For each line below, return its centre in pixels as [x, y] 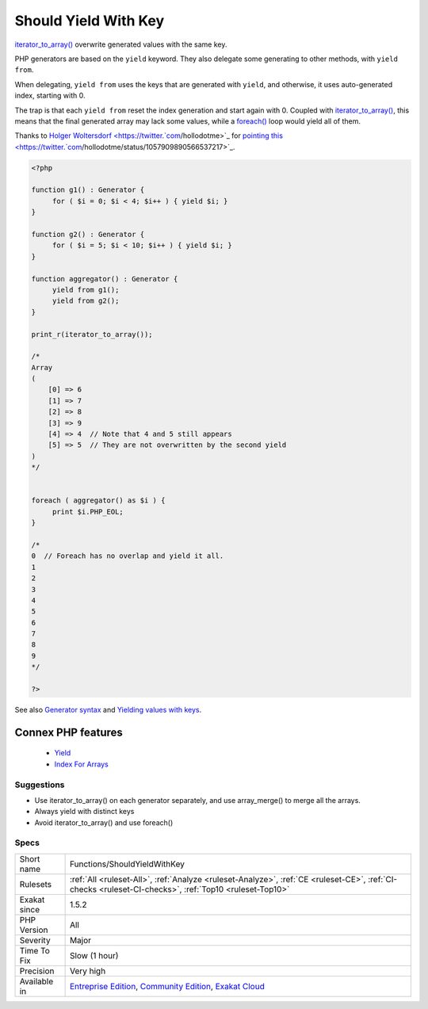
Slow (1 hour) [94, 955]
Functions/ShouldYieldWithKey [127, 864]
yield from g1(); [86, 290]
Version [34, 930]
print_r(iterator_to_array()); [92, 334]
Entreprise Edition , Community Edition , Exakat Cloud [167, 986]
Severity [35, 940]
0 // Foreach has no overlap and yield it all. [128, 556]
